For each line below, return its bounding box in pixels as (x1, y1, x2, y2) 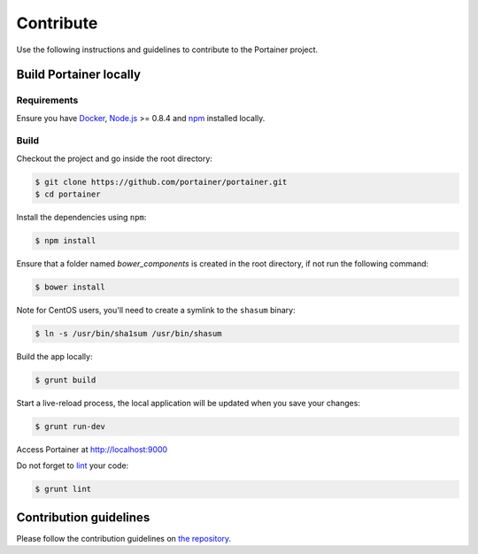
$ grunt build (35, 375, 96, 385)
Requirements (16, 94, 79, 106)
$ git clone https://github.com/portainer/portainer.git (35, 177, 288, 187)
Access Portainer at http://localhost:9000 (16, 444, 168, 455)
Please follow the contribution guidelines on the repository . (16, 533, 232, 543)
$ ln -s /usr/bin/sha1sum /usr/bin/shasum (35, 328, 222, 339)
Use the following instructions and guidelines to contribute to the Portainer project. (16, 44, 319, 55)
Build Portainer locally (16, 67, 142, 82)
